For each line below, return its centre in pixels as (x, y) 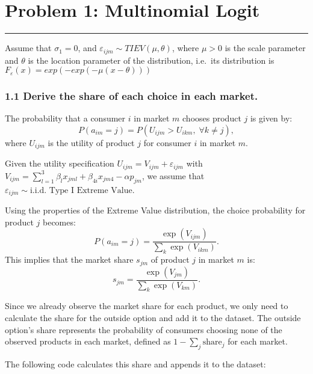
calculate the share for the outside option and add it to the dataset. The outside (153, 318)
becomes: (59, 222)
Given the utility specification (60, 163)
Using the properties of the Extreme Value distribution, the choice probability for (155, 210)
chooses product (212, 118)
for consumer (167, 142)
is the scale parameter (265, 48)
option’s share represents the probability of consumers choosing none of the (144, 329)
